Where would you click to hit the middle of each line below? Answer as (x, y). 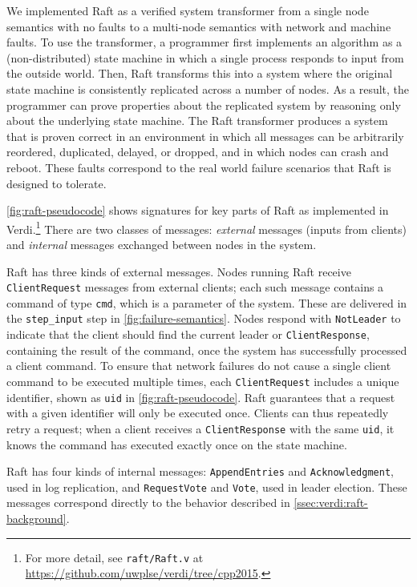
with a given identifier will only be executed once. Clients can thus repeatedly (198, 413)
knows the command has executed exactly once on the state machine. (177, 444)
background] (36, 519)
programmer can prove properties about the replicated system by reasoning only (204, 105)
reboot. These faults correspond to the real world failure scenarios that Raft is (199, 167)
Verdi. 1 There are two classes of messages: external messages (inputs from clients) (207, 227)
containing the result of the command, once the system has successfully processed (207, 350)
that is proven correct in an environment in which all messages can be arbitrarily (205, 136)
